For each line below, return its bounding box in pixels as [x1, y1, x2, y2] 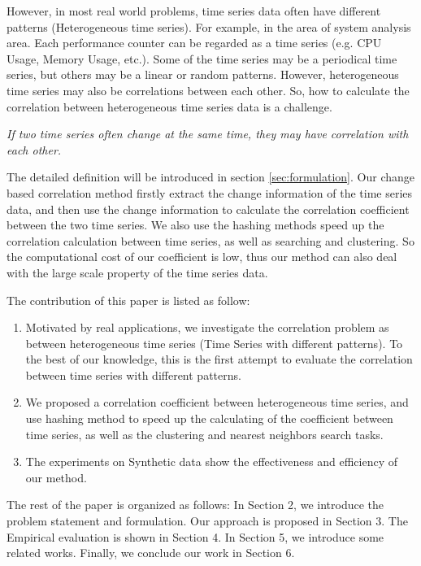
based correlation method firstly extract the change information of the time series [7, 184, 413, 201]
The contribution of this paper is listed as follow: [7, 291, 250, 308]
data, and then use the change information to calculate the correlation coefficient [7, 200, 410, 217]
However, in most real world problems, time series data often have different [7, 2, 381, 19]
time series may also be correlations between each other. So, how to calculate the [7, 81, 410, 98]
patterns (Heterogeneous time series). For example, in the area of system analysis [7, 18, 411, 35]
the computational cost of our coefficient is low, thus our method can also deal [7, 248, 397, 265]
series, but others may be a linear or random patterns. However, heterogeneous [7, 66, 399, 83]
